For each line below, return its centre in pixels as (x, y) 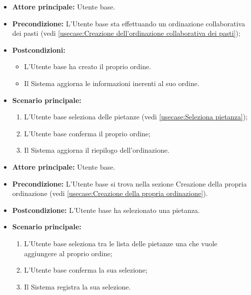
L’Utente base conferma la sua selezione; (86, 270)
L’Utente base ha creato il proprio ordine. (88, 66)
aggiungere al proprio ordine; (68, 253)
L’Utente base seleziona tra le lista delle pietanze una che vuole (121, 243)
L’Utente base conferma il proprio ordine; (87, 133)
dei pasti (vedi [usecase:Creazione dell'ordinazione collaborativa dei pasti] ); (126, 33)
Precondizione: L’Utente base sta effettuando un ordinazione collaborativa (128, 23)
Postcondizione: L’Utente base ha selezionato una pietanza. (106, 210)
